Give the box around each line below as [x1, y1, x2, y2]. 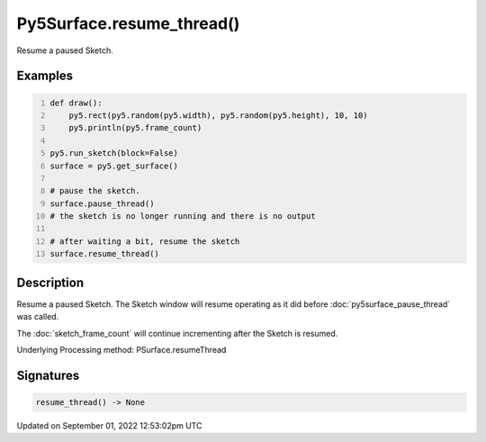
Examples [16, 68, 74, 84]
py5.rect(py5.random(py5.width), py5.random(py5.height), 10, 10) [68, 110, 368, 121]
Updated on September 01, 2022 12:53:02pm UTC [16, 419, 202, 431]
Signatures [16, 367, 80, 383]
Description [16, 275, 85, 290]
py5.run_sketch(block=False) [49, 149, 179, 158]
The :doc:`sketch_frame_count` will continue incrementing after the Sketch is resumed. [16, 328, 338, 338]
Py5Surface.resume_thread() [16, 14, 240, 33]
